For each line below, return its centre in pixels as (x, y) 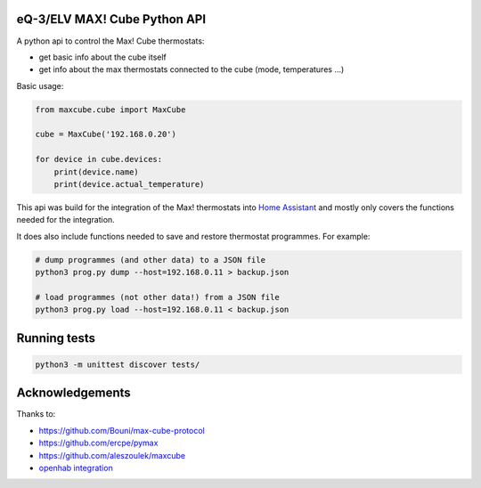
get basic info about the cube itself (102, 57)
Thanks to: (36, 414)
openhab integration (76, 468)
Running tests (56, 338)
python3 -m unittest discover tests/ (118, 364)
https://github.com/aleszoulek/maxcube (112, 455)
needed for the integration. (65, 220)
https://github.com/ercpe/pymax (98, 443)
